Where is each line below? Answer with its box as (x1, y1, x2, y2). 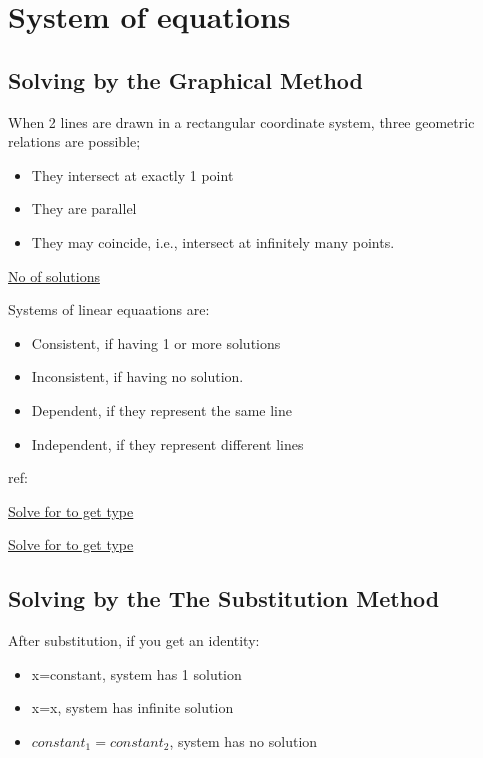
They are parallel (31, 198, 137, 219)
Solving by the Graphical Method (8, 64, 364, 95)
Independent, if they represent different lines (31, 433, 304, 454)
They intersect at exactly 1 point (31, 164, 234, 185)
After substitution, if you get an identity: (8, 630, 260, 651)
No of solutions (8, 265, 100, 286)
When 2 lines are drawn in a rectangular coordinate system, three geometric (8, 111, 475, 132)
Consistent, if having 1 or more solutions (31, 332, 281, 353)
